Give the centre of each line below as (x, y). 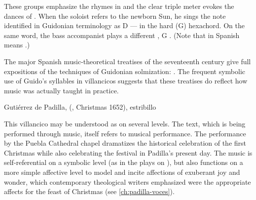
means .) (17, 45)
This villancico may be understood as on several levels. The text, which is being (125, 123)
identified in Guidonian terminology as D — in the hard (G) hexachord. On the (124, 25)
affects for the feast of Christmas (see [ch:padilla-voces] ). (89, 191)
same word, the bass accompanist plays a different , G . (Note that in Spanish (122, 35)
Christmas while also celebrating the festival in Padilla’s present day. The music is (128, 152)
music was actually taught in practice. (61, 90)
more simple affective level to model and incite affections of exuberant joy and (122, 172)
